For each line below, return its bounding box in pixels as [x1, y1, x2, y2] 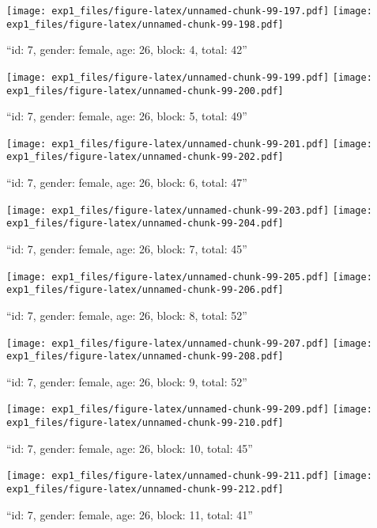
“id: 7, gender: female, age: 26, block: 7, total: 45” [6, 241, 247, 257]
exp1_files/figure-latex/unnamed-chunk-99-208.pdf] [6, 351, 284, 363]
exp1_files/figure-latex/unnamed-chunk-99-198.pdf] [6, 18, 284, 30]
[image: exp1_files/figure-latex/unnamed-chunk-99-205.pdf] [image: [6, 271, 372, 283]
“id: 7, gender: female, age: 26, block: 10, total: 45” [6, 439, 253, 456]
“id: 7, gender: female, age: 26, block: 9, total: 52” [6, 373, 247, 389]
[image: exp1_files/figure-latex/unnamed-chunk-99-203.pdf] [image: [6, 204, 372, 216]
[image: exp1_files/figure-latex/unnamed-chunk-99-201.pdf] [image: [6, 138, 372, 150]
